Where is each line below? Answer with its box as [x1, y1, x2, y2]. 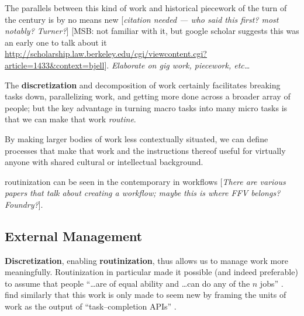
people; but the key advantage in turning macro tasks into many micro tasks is [5, 101, 288, 114]
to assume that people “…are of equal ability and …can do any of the [5, 277, 250, 289]
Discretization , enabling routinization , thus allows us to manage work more [5, 254, 288, 266]
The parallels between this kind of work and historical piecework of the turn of [5, 2, 287, 13]
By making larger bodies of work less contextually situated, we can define [5, 132, 268, 145]
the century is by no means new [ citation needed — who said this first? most [5, 13, 279, 25]
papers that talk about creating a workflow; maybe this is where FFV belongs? [5, 187, 281, 199]
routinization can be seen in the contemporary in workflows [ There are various [5, 175, 286, 187]
